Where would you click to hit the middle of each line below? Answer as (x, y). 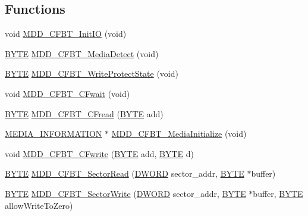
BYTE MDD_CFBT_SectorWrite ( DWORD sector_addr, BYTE (125, 193)
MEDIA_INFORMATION (54, 134)
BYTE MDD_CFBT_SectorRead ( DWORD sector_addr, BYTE (125, 173)
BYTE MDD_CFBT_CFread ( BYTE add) (84, 113)
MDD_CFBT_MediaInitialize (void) (179, 134)
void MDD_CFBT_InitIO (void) (66, 34)
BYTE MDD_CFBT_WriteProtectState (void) (92, 73)
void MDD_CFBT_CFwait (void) (67, 93)
